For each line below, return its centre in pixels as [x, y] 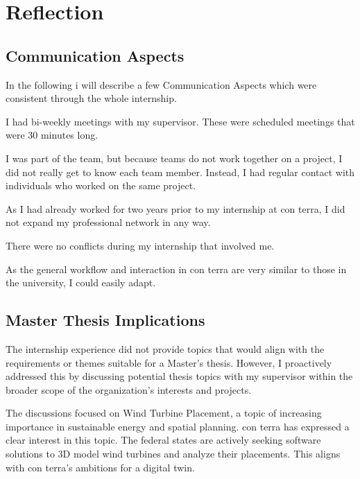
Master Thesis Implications [105, 320]
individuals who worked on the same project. [101, 185]
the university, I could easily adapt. [81, 282]
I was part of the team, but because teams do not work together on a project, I [174, 158]
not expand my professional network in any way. [108, 222]
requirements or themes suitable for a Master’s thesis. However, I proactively [169, 362]
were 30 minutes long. [52, 135]
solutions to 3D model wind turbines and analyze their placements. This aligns [173, 454]
